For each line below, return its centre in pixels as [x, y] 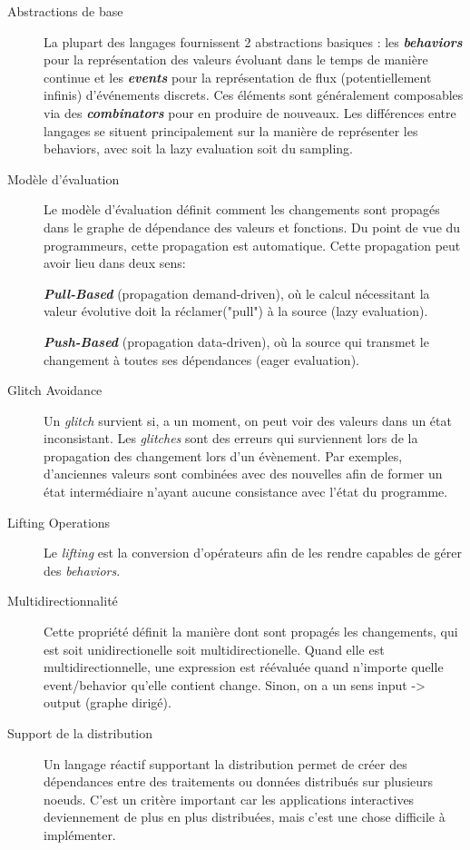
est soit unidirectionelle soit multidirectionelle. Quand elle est [214, 649]
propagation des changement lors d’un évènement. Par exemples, [223, 455]
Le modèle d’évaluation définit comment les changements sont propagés [242, 209]
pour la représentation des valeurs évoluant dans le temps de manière [236, 59]
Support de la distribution [80, 733]
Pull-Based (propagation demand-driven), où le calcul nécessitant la [237, 293]
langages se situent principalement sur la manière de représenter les [231, 130]
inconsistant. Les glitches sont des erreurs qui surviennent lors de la [231, 438]
